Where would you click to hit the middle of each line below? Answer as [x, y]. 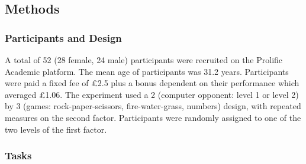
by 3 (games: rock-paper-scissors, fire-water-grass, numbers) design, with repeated [153, 106]
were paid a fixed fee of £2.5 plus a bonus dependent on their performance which [152, 83]
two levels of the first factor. [56, 129]
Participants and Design [63, 37]
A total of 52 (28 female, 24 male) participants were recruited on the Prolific [144, 60]
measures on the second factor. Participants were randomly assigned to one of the [153, 117]
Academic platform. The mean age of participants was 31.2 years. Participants [147, 71]
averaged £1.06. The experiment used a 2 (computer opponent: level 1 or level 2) [152, 94]
